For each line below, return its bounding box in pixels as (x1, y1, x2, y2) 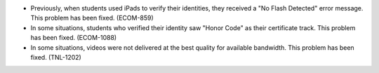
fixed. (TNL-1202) (30, 53, 82, 61)
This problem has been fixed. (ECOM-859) (30, 14, 154, 22)
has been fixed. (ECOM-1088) (30, 34, 117, 42)
